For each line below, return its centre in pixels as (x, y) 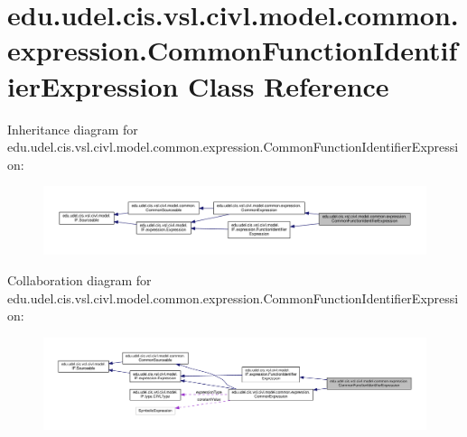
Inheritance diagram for (73, 129)
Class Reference (289, 85)
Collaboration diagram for (79, 280)
